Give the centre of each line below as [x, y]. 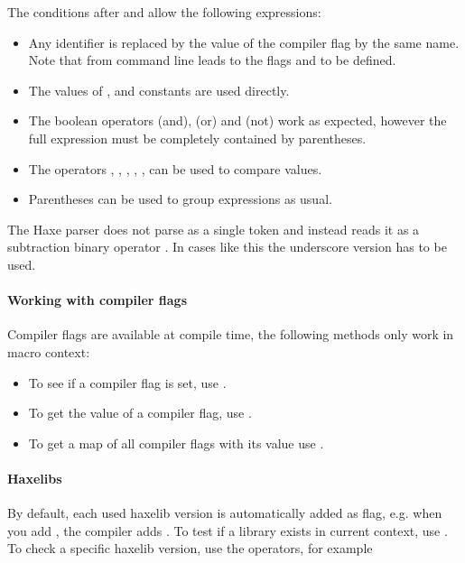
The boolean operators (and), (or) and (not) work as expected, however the [237, 120]
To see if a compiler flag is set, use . [127, 382]
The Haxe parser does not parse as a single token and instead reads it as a [214, 229]
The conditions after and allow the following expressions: [164, 12]
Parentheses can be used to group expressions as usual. [180, 199]
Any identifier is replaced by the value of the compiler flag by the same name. [244, 42]
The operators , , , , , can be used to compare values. [175, 168]
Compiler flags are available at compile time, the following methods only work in [231, 334]
